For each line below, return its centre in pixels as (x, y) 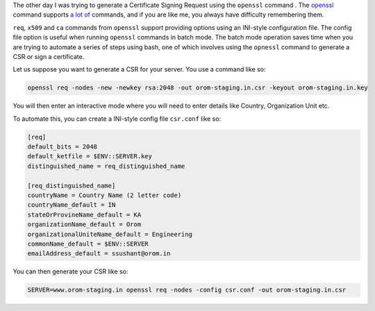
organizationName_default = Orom (84, 225)
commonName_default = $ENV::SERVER (88, 244)
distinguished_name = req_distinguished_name (106, 166)
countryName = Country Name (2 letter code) (105, 195)
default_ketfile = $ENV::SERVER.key (90, 157)
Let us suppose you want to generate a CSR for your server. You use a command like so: (140, 69)
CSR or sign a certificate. (49, 56)
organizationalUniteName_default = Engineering (110, 234)
